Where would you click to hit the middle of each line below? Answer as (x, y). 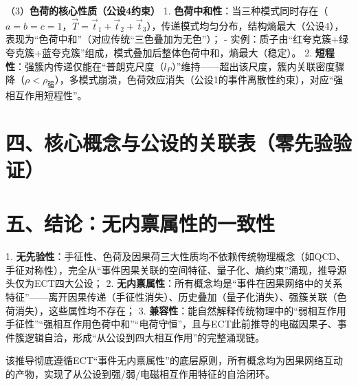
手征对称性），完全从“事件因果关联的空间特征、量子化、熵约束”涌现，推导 (171, 269)
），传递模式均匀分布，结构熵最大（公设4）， (245, 25)
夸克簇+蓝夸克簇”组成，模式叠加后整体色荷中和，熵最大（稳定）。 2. (159, 52)
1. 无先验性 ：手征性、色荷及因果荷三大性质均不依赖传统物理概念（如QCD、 (176, 256)
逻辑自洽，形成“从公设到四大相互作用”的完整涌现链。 (145, 337)
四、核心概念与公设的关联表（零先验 (169, 142)
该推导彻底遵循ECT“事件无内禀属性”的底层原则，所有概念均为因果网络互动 (174, 360)
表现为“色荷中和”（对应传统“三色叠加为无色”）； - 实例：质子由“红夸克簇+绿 (177, 39)
